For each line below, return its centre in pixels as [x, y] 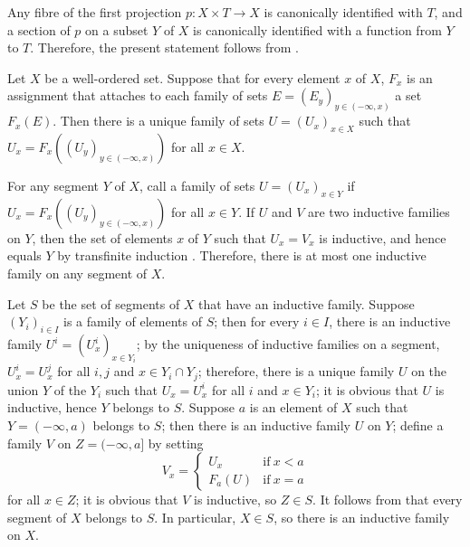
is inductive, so [235, 500]
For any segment [53, 186]
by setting [176, 443]
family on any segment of [77, 273]
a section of [39, 29]
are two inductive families [379, 211]
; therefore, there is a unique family [296, 371]
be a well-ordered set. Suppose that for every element [192, 77]
